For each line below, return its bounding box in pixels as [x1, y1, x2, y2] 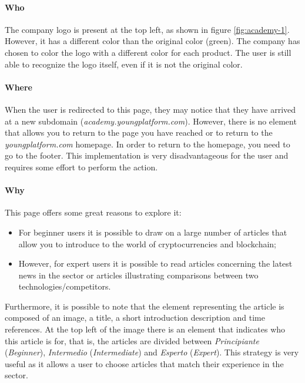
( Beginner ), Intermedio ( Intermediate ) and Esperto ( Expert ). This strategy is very [5, 346, 299, 358]
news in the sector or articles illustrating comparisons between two [18, 268, 259, 281]
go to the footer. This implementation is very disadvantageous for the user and [5, 149, 289, 162]
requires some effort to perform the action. [5, 160, 158, 173]
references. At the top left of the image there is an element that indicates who [5, 323, 286, 335]
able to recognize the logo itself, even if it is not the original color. [5, 58, 243, 70]
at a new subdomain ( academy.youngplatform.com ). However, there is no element [5, 115, 297, 127]
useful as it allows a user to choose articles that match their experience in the [5, 357, 284, 369]
